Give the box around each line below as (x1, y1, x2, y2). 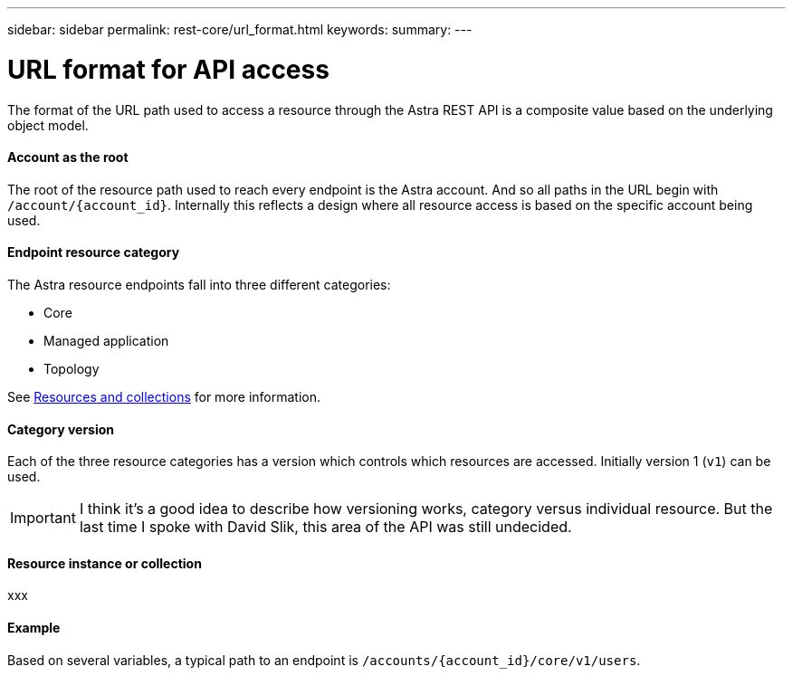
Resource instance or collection (7, 555, 202, 571)
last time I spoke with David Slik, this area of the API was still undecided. (79, 518, 572, 537)
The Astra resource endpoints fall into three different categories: (7, 276, 391, 292)
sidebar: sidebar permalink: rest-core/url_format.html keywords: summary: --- (7, 22, 473, 37)
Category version (7, 421, 115, 437)
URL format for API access (7, 53, 330, 85)
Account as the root (7, 149, 129, 166)
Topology (43, 360, 100, 376)
